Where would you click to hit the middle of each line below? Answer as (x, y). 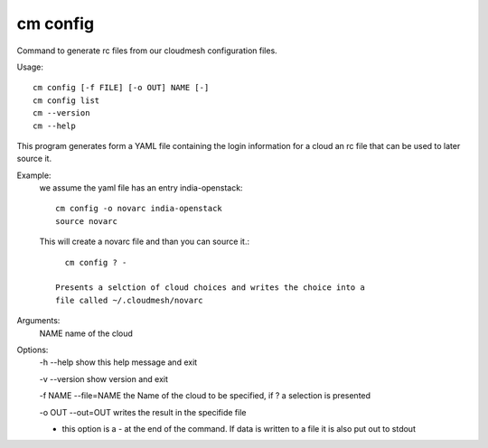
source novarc (86, 221)
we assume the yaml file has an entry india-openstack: (141, 188)
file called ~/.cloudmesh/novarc (129, 300)
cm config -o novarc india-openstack (139, 209)
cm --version (61, 113)
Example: (34, 175)
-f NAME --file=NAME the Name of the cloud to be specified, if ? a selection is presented (205, 396)
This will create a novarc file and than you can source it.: (145, 242)
